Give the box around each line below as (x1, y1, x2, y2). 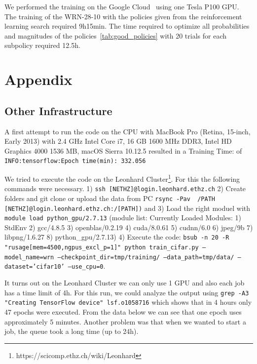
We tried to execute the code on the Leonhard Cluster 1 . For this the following (4, 172, 240, 184)
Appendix (4, 69, 73, 89)
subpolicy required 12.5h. (4, 40, 80, 50)
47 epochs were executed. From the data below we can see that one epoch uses (4, 306, 242, 317)
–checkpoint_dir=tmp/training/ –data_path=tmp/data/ (57, 253, 234, 261)
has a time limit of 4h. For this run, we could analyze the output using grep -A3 (4, 287, 249, 297)
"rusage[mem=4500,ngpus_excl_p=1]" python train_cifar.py (4, 244, 199, 251)
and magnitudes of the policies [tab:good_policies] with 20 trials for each (4, 30, 226, 40)
